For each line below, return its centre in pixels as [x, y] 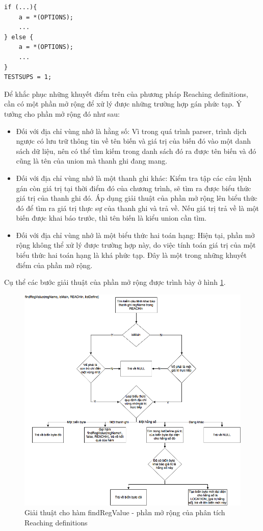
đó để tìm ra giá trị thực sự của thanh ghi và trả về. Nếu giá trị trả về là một [138, 208]
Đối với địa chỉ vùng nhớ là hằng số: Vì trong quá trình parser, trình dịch [131, 131]
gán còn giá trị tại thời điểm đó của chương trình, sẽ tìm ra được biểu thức [134, 188]
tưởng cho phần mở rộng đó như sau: [62, 113]
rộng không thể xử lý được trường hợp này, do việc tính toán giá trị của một [136, 245]
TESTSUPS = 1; [28, 77]
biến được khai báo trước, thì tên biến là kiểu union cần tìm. [111, 218]
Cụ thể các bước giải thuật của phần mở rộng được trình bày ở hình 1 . [115, 282]
